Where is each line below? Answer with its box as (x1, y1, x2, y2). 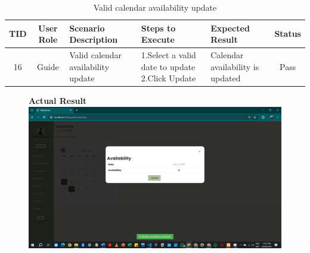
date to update (141, 60, 196, 72)
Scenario (69, 21, 105, 34)
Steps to (141, 21, 176, 34)
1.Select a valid (141, 49, 196, 61)
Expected (210, 21, 250, 34)
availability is (210, 60, 259, 72)
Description (69, 33, 118, 46)
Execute (141, 33, 175, 46)
